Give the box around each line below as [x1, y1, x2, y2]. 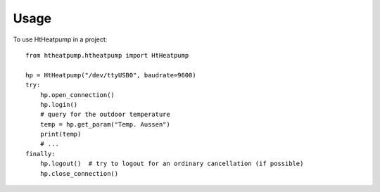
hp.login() [39, 101, 78, 108]
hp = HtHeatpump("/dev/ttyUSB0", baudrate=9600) [25, 71, 196, 79]
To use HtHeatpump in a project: [13, 35, 108, 44]
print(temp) [39, 130, 82, 139]
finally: [25, 150, 56, 158]
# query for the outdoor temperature [39, 110, 170, 119]
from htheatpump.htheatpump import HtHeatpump [25, 51, 189, 59]
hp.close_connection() [39, 169, 119, 177]
